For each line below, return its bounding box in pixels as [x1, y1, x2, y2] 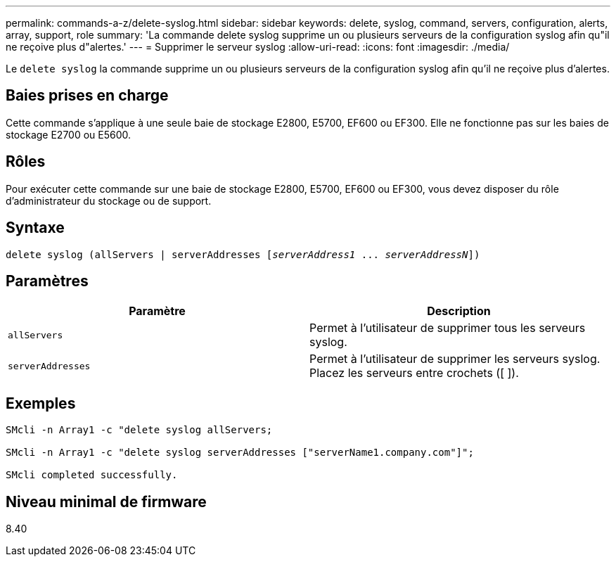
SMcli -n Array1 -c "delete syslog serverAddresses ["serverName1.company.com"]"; [6, 447, 474, 459]
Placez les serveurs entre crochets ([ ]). [309, 366, 519, 381]
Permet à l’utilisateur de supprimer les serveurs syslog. [309, 352, 601, 366]
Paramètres [6, 272, 89, 290]
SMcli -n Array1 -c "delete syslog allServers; [6, 424, 273, 436]
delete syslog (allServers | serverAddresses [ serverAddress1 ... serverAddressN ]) [6, 248, 480, 260]
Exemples [6, 394, 76, 412]
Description [427, 304, 491, 319]
